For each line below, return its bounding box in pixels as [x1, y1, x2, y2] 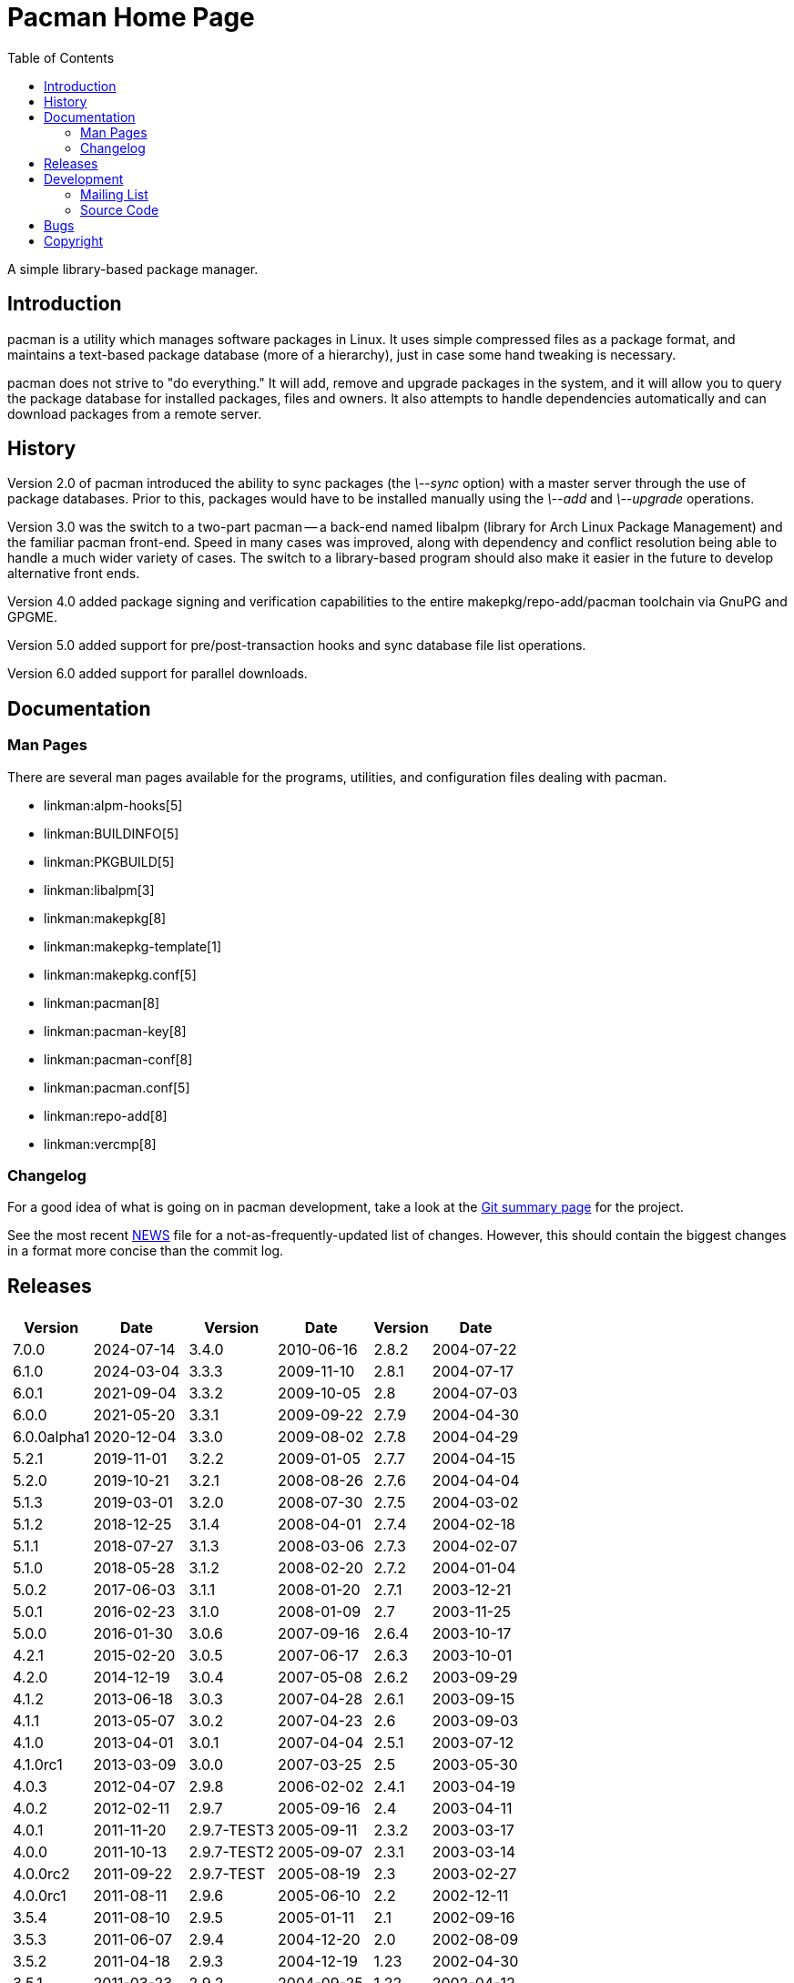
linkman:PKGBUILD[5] [44, 853, 175, 869]
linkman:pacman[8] [44, 994, 160, 1011]
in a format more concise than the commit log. [7, 1243, 284, 1259]
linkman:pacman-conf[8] [44, 1051, 193, 1067]
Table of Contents [7, 49, 115, 66]
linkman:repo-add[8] [44, 1107, 168, 1124]
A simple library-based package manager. [7, 260, 259, 277]
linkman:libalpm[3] [44, 881, 155, 898]
